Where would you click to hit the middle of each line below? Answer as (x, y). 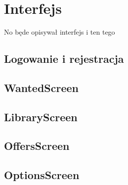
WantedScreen (41, 87)
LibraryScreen (41, 116)
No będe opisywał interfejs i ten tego (60, 32)
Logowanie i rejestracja (64, 59)
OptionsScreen (42, 175)
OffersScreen (37, 146)
